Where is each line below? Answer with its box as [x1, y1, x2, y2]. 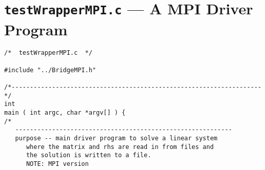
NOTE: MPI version [26, 160, 89, 167]
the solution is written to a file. [26, 152, 152, 159]
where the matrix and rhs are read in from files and [26, 143, 214, 151]
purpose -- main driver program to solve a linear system [15, 135, 218, 142]
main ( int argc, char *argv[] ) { [4, 109, 126, 117]
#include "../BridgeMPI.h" [4, 66, 96, 74]
